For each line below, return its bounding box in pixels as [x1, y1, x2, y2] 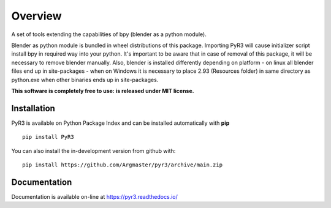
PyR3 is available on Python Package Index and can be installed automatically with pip [11, 119, 230, 127]
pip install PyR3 [22, 133, 74, 141]
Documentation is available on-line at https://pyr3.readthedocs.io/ [11, 193, 178, 200]
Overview [11, 9, 62, 23]
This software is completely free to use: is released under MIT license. [11, 87, 194, 94]
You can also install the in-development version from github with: [11, 147, 176, 154]
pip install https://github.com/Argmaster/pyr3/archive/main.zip [22, 161, 223, 168]
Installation [11, 103, 55, 113]
